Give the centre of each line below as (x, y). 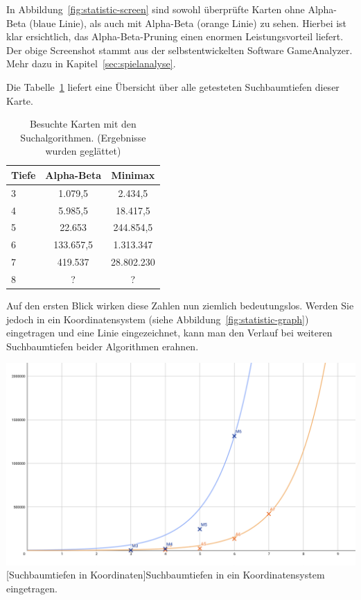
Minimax (133, 174)
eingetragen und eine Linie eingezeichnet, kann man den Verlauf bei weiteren (169, 333)
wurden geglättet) (83, 151)
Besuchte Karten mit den (83, 124)
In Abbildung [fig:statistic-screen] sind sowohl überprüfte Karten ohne (156, 9)
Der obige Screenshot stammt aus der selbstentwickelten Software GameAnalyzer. (179, 50)
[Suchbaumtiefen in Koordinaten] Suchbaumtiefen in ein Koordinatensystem (166, 575)
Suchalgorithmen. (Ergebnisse (83, 137)
